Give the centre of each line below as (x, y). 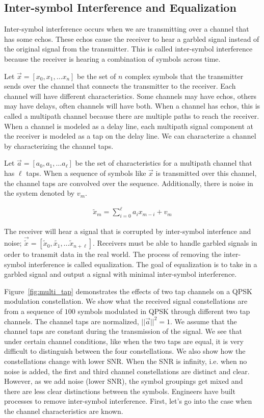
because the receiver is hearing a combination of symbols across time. (112, 58)
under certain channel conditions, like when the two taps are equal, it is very (124, 341)
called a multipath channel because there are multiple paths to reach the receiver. (132, 115)
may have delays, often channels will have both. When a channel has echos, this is (132, 106)
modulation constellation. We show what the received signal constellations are (126, 301)
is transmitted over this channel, (206, 173)
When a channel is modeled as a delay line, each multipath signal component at (129, 126)
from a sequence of (33, 311)
